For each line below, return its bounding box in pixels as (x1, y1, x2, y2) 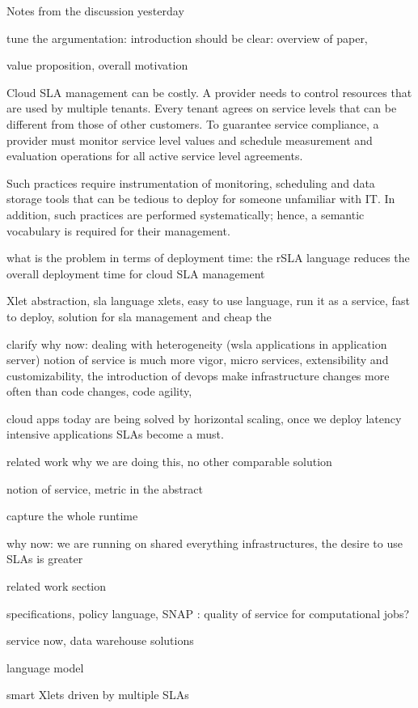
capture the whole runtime (6, 507, 138, 524)
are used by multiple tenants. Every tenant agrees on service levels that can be (6, 100, 397, 117)
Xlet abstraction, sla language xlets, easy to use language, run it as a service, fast (6, 292, 410, 309)
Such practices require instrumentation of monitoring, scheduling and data (6, 174, 375, 191)
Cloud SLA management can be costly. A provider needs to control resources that (6, 83, 412, 100)
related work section (6, 578, 107, 595)
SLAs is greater (6, 550, 83, 567)
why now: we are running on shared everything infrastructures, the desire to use (6, 534, 403, 551)
